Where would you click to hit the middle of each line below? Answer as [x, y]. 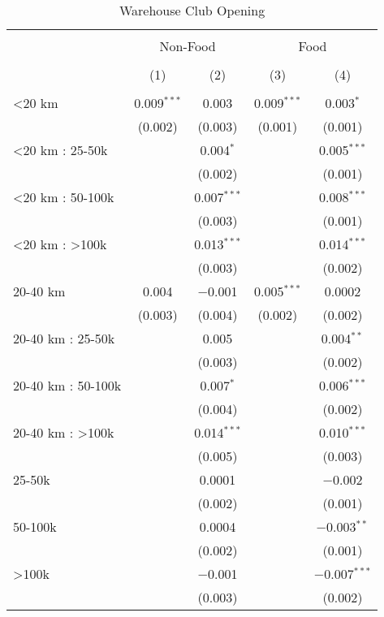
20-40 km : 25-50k [64, 338]
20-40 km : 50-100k [67, 385]
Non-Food [188, 46]
